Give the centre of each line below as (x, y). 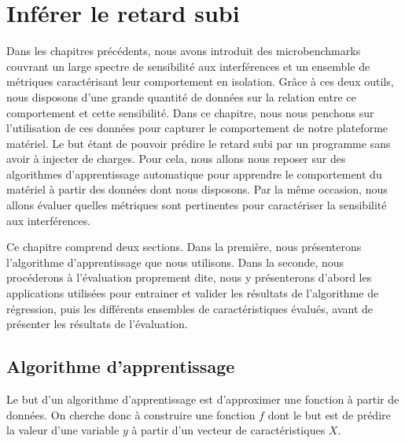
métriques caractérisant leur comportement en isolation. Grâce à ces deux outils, (200, 81)
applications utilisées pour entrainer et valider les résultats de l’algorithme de (193, 293)
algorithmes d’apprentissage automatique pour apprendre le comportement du (194, 174)
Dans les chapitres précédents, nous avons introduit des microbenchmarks (184, 51)
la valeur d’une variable (63, 430)
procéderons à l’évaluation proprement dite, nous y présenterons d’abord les (189, 277)
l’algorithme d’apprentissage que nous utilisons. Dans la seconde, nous (175, 262)
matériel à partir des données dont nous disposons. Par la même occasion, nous (197, 189)
